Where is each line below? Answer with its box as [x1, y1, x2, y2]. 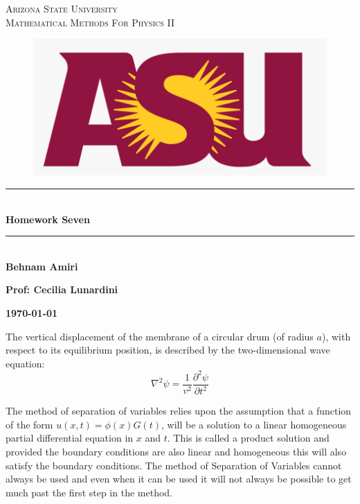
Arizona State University [6, 1, 118, 15]
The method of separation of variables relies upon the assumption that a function [6, 403, 352, 418]
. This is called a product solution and [167, 431, 330, 445]
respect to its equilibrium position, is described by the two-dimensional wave [6, 342, 330, 357]
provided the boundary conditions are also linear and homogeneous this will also [6, 444, 347, 459]
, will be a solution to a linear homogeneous [161, 417, 347, 431]
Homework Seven [6, 211, 90, 226]
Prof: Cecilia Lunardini [6, 282, 118, 297]
